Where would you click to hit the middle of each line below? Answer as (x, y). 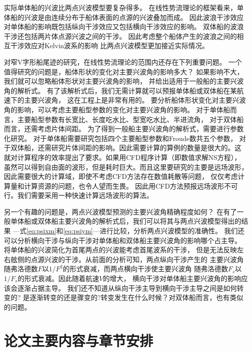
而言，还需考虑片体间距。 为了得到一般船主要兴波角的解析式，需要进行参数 (124, 129)
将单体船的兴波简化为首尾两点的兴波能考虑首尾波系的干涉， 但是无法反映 (120, 250)
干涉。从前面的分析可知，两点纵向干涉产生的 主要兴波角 (154, 259)
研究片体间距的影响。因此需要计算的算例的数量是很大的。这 (146, 148)
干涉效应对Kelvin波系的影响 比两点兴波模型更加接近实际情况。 (110, 45)
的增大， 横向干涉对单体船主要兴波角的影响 (172, 278)
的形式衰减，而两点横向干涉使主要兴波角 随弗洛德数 (145, 269)
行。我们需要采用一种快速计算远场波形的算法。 (79, 195)
